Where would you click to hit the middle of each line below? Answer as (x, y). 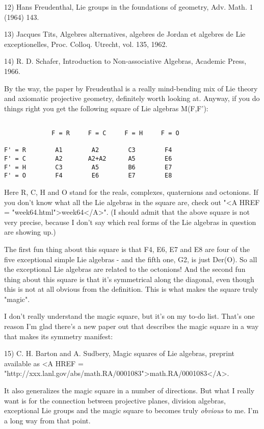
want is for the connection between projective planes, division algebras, (115, 400)
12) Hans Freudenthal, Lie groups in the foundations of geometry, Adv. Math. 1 (129, 7)
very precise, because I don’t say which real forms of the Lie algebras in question (130, 222)
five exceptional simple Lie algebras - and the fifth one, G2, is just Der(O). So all (131, 259)
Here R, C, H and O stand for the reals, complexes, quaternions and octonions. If (131, 192)
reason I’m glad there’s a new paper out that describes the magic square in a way (131, 326)
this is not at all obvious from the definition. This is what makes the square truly (131, 289)
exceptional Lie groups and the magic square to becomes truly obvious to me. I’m (131, 410)
